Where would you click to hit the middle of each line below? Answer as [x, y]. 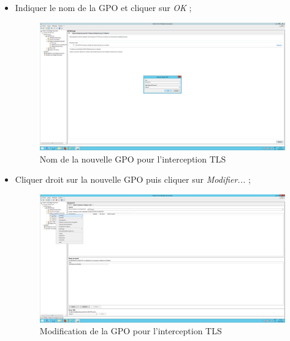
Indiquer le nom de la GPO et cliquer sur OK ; [103, 7]
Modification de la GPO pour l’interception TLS [131, 331]
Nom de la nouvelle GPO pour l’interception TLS [133, 159]
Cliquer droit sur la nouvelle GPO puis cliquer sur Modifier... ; [133, 179]
